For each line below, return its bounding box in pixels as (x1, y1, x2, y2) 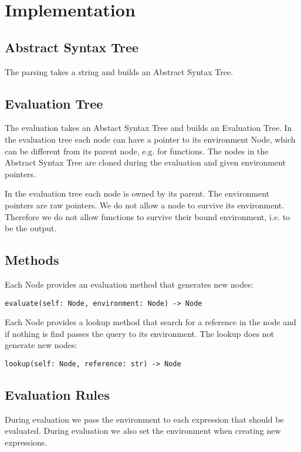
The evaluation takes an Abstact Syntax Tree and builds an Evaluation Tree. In (5, 122, 292, 134)
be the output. (5, 222, 57, 234)
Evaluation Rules (5, 386, 110, 403)
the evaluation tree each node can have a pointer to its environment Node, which (5, 133, 296, 145)
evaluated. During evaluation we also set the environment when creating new (5, 424, 281, 437)
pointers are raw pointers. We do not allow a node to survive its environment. (5, 198, 285, 211)
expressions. (5, 436, 48, 448)
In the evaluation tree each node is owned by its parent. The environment (5, 187, 269, 200)
